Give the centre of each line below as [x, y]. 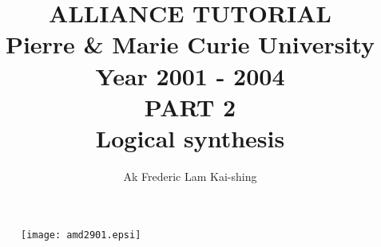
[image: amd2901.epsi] [81, 235]
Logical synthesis [190, 137]
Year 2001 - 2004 [190, 75]
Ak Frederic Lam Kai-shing [190, 176]
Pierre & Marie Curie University [190, 44]
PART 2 [190, 106]
